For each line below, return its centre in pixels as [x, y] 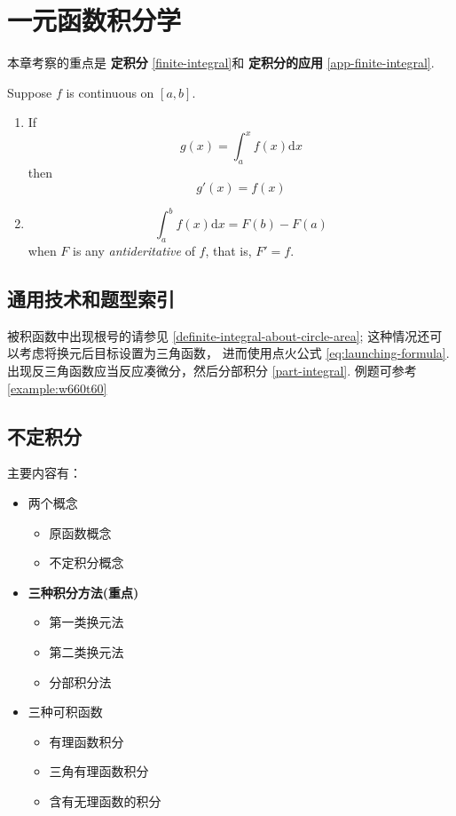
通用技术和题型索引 [91, 299]
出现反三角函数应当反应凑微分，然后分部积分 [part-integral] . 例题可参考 [212, 371]
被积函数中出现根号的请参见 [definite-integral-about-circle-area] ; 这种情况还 [219, 335]
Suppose [30, 92]
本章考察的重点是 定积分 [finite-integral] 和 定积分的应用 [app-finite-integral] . [221, 63]
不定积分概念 [86, 562]
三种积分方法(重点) [83, 592]
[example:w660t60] [57, 388]
